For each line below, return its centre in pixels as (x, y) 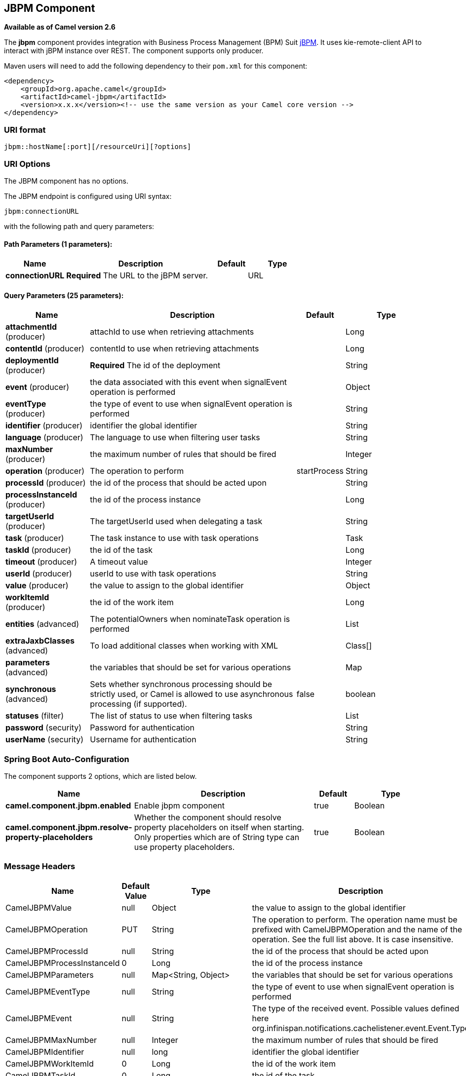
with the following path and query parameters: (79, 226)
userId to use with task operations (153, 574)
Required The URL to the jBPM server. (137, 276)
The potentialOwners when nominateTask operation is (190, 619)
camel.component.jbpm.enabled (68, 806)
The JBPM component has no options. (66, 181)
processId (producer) (46, 483)
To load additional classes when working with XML (184, 646)
